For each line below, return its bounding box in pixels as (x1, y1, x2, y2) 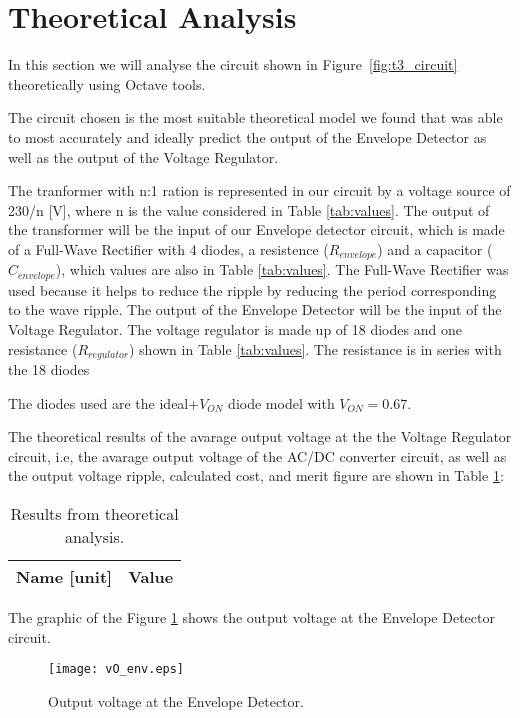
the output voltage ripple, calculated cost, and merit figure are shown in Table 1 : (8, 465, 504, 486)
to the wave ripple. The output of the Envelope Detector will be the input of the (8, 299, 502, 320)
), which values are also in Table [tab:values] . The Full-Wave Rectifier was (55, 259, 509, 280)
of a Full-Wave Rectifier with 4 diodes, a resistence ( (8, 238, 329, 259)
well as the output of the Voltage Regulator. (8, 146, 279, 167)
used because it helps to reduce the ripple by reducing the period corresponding (8, 279, 497, 300)
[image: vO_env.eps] (48, 662, 185, 677)
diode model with (228, 392, 335, 413)
